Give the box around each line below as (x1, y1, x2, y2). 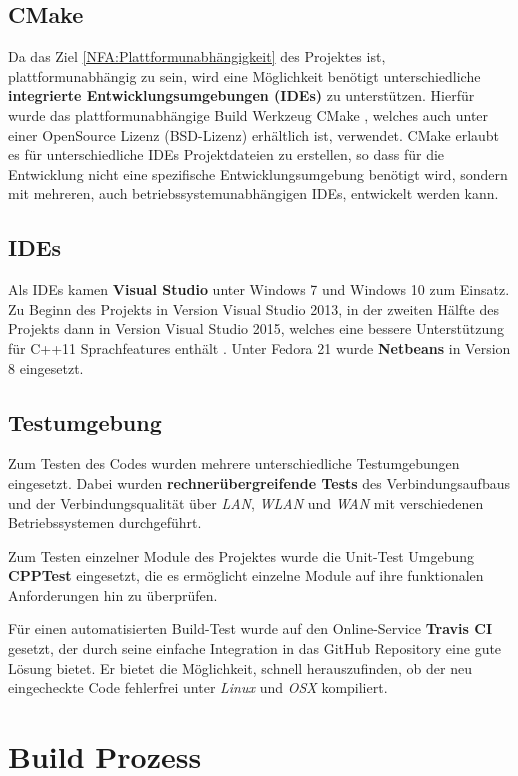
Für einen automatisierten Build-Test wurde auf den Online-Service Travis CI (8, 618, 492, 639)
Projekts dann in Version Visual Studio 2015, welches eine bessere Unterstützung (8, 318, 504, 339)
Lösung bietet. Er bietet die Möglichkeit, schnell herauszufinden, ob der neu (8, 657, 472, 678)
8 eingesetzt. (8, 357, 84, 378)
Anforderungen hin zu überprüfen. (8, 584, 218, 605)
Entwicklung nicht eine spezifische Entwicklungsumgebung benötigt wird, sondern (8, 163, 508, 184)
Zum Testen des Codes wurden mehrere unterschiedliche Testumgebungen (8, 453, 460, 474)
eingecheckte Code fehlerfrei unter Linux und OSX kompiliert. (8, 677, 388, 698)
